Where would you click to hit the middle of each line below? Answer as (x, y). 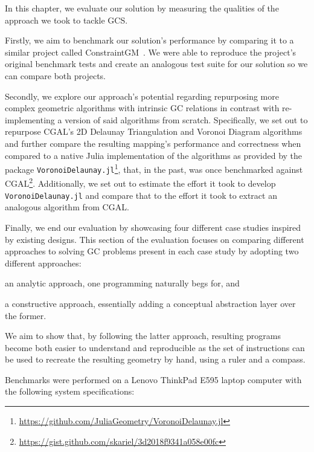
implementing (30, 119)
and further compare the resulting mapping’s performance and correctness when (153, 143)
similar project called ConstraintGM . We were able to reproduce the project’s (151, 52)
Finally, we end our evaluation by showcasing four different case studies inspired (153, 227)
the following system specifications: (70, 391)
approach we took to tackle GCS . (66, 20)
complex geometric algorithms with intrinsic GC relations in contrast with (142, 108)
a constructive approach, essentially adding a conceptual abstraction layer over (150, 303)
